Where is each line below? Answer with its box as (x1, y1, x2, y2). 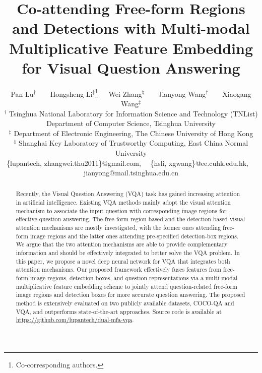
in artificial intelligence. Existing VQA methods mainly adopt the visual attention (16, 198, 231, 207)
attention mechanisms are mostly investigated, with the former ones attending (16, 223, 221, 232)
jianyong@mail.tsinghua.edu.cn (84, 167, 178, 178)
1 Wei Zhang (95, 87, 142, 99)
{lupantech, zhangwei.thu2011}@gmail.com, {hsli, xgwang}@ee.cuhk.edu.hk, (6, 157, 249, 168)
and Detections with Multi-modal (12, 18, 250, 38)
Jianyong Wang (158, 88, 206, 99)
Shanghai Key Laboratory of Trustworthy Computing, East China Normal (19, 138, 248, 148)
